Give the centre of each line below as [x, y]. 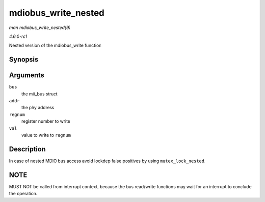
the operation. [23, 194]
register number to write [46, 121]
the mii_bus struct [40, 94]
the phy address [38, 108]
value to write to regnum [46, 135]
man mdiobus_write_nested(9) [40, 28]
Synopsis [24, 60]
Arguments [27, 75]
